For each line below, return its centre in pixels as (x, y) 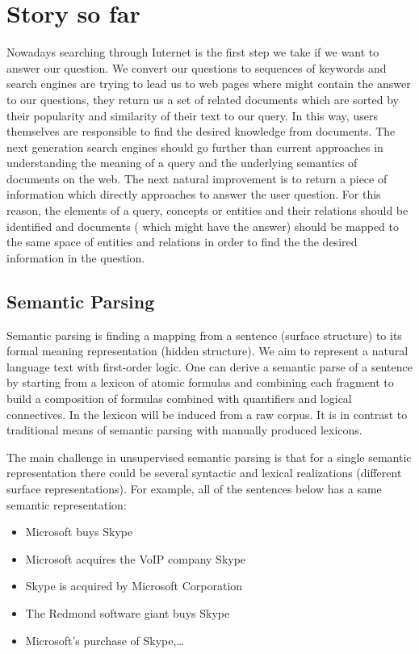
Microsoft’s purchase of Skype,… (105, 640)
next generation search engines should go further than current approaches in (195, 147)
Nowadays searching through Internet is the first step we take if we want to (193, 52)
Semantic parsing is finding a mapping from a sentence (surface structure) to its (204, 335)
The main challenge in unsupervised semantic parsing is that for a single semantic (209, 457)
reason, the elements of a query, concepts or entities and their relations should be (207, 210)
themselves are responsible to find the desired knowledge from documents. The (201, 131)
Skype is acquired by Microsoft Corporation (134, 586)
